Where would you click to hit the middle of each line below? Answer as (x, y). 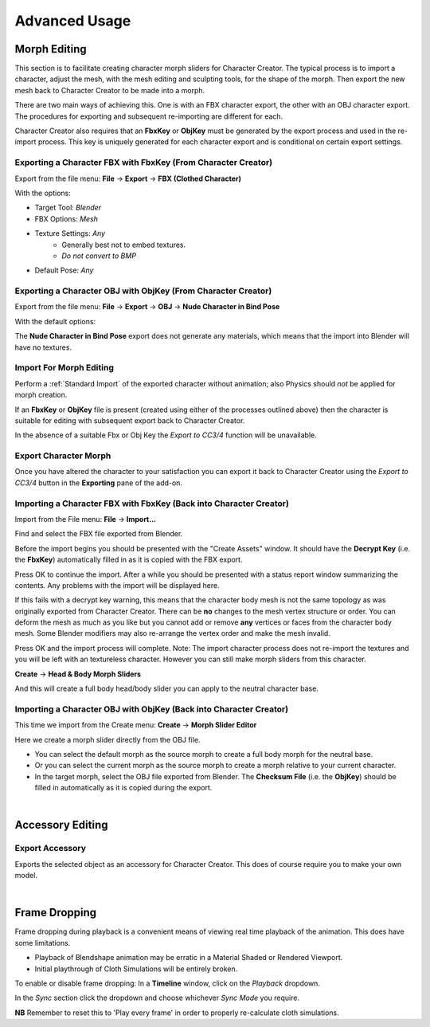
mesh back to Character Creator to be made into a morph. (110, 90)
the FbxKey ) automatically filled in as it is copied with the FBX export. (129, 560)
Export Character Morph (63, 456)
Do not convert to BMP (99, 256)
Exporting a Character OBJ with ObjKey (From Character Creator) (143, 291)
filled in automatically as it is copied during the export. (123, 788)
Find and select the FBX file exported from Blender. (99, 534)
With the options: (43, 193)
